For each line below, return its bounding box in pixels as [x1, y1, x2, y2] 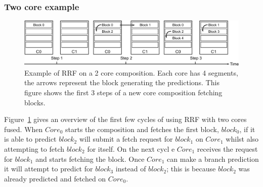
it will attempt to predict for [4, 163, 93, 174]
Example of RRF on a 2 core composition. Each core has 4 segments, [24, 67, 238, 78]
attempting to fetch [4, 143, 64, 154]
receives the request [197, 143, 258, 154]
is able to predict [4, 134, 57, 144]
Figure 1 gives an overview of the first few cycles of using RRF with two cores [4, 114, 247, 124]
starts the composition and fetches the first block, [65, 123, 219, 134]
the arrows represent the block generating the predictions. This [24, 77, 220, 88]
